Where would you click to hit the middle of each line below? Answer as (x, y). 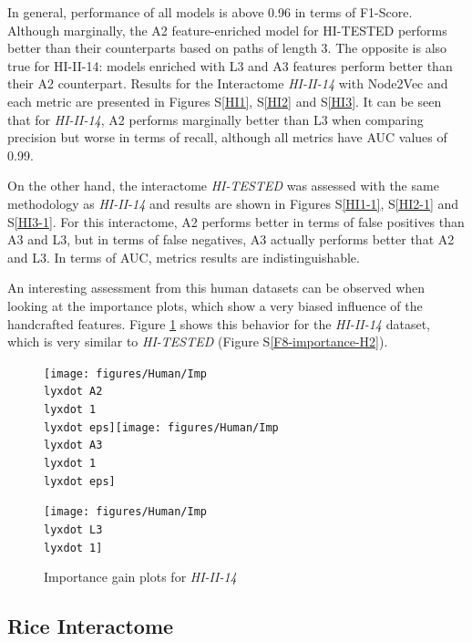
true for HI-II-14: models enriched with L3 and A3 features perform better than (230, 65)
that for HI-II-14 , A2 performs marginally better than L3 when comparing (215, 119)
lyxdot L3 (73, 529)
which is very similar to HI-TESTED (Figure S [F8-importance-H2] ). (198, 342)
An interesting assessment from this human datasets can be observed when (216, 288)
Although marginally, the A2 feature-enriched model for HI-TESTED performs (227, 30)
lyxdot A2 (73, 392)
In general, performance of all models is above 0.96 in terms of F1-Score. (210, 12)
